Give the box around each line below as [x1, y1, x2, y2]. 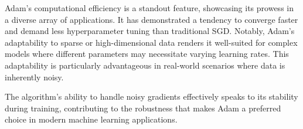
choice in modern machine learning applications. [5, 113, 178, 125]
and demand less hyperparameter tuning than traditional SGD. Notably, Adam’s [5, 25, 295, 37]
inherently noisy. [5, 70, 64, 83]
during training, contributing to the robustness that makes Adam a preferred [5, 101, 281, 114]
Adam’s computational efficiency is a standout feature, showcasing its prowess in [5, 2, 294, 13]
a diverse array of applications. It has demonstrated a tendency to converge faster [5, 13, 298, 25]
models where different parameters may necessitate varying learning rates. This [5, 47, 289, 60]
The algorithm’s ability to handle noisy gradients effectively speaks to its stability [5, 90, 298, 103]
